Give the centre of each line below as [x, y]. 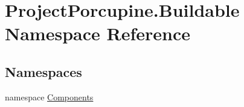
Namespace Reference [98, 33]
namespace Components [49, 96]
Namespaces [43, 71]
